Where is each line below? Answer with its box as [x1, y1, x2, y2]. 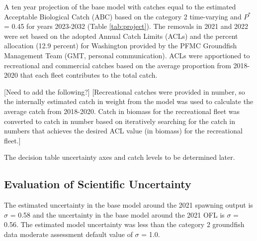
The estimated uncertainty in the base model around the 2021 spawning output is [4, 200, 253, 210]
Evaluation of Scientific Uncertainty [4, 176, 191, 192]
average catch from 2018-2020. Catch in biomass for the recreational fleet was [4, 106, 240, 116]
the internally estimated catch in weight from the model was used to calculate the [4, 96, 254, 107]
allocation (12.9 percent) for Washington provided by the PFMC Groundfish [4, 40, 237, 51]
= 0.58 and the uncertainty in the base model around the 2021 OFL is [10, 209, 225, 220]
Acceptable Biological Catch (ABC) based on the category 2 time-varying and [4, 11, 242, 21]
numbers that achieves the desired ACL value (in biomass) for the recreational [4, 125, 243, 136]
